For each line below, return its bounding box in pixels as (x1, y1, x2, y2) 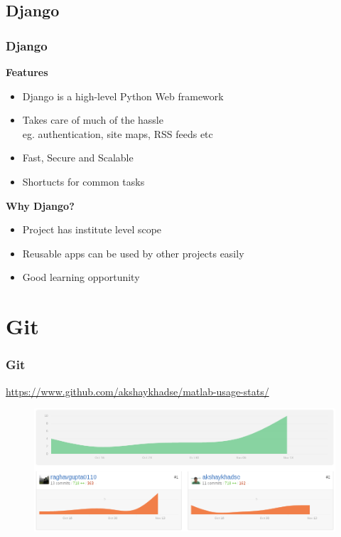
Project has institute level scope (22, 222, 162, 237)
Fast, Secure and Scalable (22, 150, 134, 165)
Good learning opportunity (22, 270, 140, 285)
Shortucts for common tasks (22, 174, 145, 188)
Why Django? (6, 198, 75, 213)
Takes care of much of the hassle (22, 112, 163, 127)
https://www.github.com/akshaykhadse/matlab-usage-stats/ (6, 383, 269, 398)
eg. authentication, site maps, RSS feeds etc (22, 126, 213, 141)
